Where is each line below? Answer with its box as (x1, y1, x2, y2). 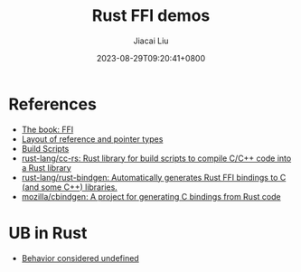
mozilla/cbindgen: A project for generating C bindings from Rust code (21, 191, 281, 202)
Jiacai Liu (133, 35, 169, 46)
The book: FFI (21, 124, 74, 135)
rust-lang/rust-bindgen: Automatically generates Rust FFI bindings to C (21, 172, 287, 183)
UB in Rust (8, 222, 88, 243)
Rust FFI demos (91, 5, 211, 26)
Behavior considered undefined (21, 252, 139, 263)
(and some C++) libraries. (21, 182, 118, 192)
